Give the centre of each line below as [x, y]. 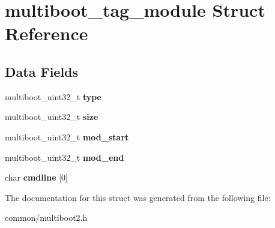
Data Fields [42, 71]
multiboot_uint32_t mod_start [67, 136]
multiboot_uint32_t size [52, 117]
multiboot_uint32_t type [53, 96]
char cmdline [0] [36, 177]
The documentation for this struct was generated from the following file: [138, 197]
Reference [47, 33]
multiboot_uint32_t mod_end [65, 157]
